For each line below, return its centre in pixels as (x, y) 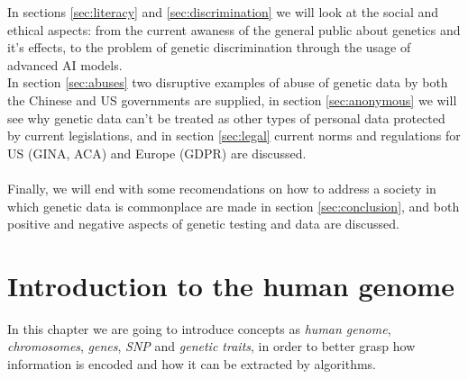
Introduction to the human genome (231, 285)
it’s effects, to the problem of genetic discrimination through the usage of (209, 47)
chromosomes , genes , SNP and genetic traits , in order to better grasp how (211, 346)
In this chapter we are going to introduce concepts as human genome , (199, 328)
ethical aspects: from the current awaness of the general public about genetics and (234, 29)
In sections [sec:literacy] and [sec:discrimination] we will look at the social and (223, 12)
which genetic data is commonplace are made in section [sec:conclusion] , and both (234, 206)
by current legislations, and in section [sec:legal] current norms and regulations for (234, 135)
